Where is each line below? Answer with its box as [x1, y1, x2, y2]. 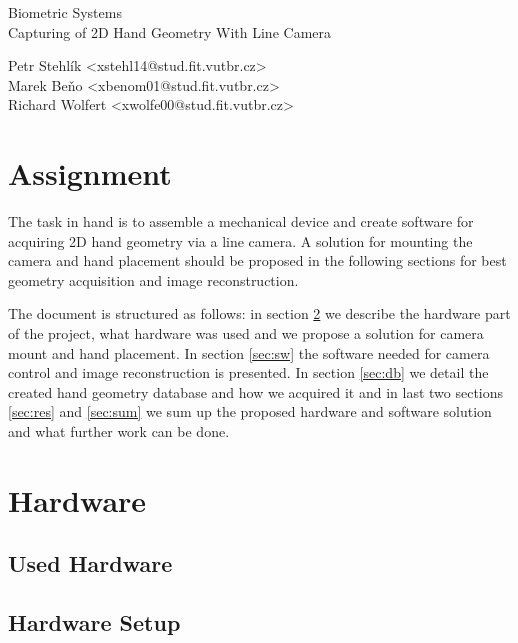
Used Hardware [8, 548, 173, 579]
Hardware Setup [8, 607, 181, 638]
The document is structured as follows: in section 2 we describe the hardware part [8, 303, 511, 324]
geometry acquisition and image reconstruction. [8, 269, 299, 290]
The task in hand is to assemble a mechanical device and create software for [8, 211, 474, 232]
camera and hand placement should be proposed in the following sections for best [8, 250, 507, 271]
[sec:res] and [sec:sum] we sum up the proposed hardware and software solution [8, 401, 492, 422]
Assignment [8, 153, 172, 194]
